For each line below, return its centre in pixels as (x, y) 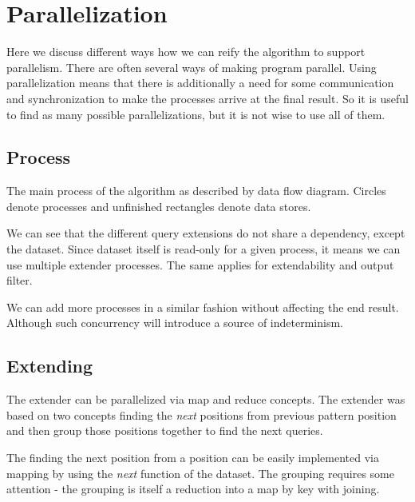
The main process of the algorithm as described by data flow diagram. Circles (196, 191)
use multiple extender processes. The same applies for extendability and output (200, 264)
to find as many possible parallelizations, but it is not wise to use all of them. (196, 114)
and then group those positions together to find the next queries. (165, 430)
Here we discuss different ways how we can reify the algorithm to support (186, 52)
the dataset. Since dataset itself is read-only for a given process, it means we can (204, 249)
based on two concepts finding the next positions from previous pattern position (202, 414)
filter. (20, 280)
